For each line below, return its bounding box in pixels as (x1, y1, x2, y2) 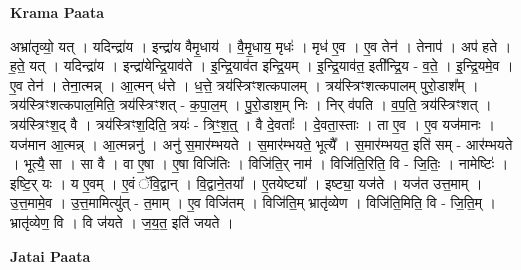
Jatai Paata (10, 245, 91, 266)
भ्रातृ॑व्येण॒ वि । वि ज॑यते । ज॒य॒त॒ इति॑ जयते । (10, 211, 234, 232)
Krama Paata (10, 2, 104, 22)
